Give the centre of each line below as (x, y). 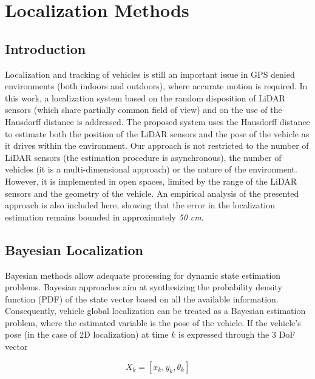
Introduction (46, 48)
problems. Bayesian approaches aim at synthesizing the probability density (144, 287)
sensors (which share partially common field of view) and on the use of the (144, 110)
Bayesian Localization (74, 249)
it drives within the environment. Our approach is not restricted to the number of (157, 145)
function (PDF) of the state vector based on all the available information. (142, 299)
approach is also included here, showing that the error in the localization (140, 205)
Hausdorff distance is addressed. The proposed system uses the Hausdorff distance (157, 121)
